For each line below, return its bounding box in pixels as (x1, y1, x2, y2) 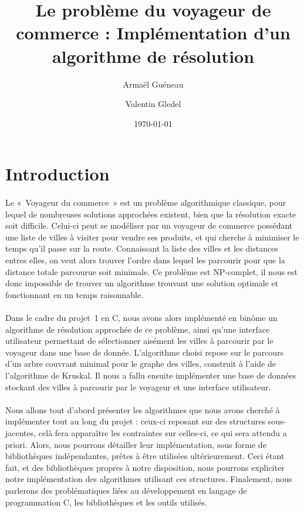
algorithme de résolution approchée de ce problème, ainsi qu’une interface (5, 323, 270, 335)
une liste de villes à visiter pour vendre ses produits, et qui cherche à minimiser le (5, 230, 299, 243)
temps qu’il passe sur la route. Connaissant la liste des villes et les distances (5, 242, 278, 255)
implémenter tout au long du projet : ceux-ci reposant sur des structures (5, 415, 266, 427)
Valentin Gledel (125, 98, 181, 110)
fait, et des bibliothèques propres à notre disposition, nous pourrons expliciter (5, 461, 285, 473)
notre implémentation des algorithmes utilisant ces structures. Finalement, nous (5, 473, 292, 485)
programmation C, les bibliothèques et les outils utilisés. (5, 496, 207, 508)
